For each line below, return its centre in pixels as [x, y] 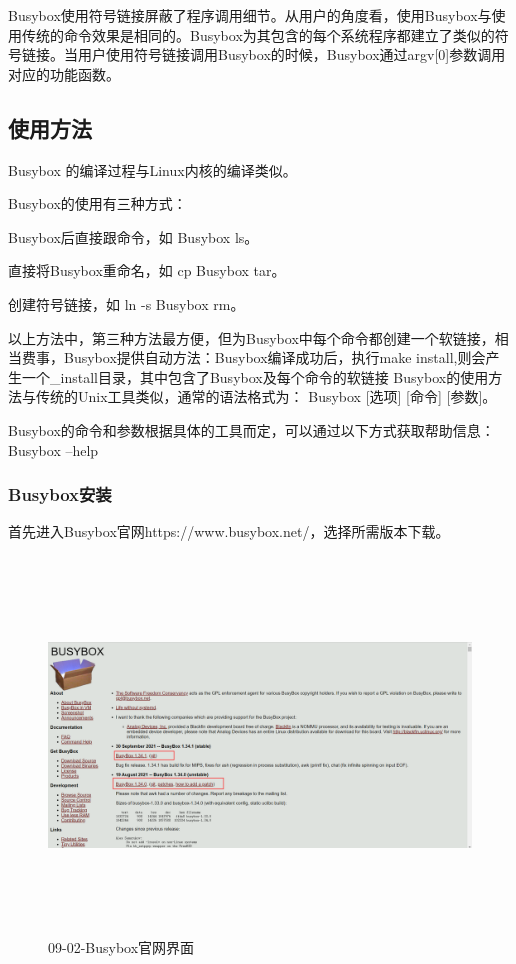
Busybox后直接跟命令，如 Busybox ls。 [133, 236]
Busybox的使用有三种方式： [97, 203]
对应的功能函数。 [64, 73]
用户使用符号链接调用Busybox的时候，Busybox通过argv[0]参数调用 [291, 54]
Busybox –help [53, 449]
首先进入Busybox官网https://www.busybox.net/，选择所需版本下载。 [229, 531]
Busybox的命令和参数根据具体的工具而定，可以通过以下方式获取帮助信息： [251, 429]
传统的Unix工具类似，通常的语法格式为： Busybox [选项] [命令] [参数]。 [266, 396]
